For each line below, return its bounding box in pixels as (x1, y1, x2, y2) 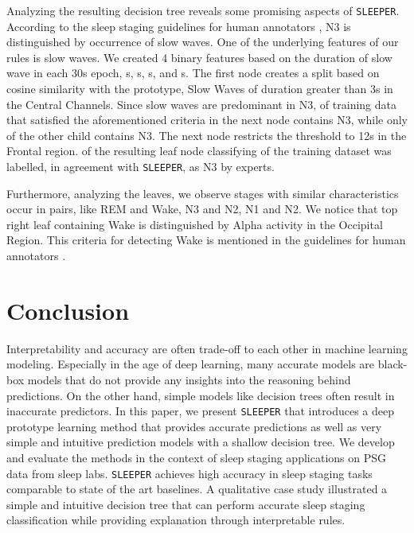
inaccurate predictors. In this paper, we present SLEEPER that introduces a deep (6, 403, 394, 419)
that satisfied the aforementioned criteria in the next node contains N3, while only (6, 111, 408, 128)
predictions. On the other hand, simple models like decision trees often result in (6, 387, 395, 403)
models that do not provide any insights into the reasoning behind (27, 371, 351, 387)
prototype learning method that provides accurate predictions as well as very (6, 418, 382, 434)
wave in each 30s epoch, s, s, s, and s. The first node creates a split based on (6, 64, 380, 81)
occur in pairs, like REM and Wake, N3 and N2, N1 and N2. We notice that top (6, 200, 398, 217)
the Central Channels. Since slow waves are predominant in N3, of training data (6, 95, 396, 112)
